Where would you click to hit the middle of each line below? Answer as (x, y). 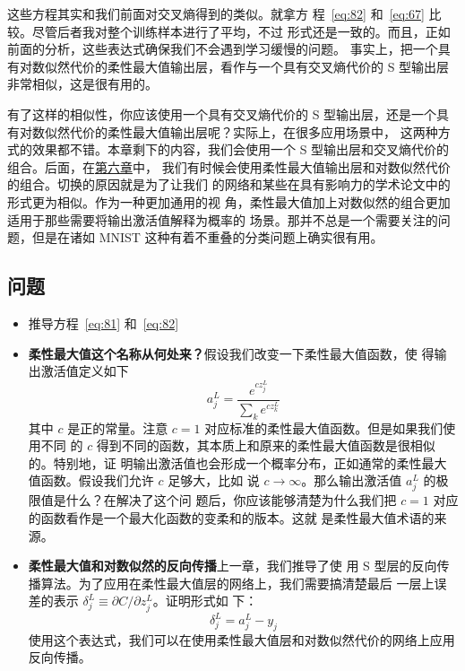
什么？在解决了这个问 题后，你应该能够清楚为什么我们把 (231, 500)
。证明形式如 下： (205, 601)
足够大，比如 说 (214, 480)
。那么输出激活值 (352, 480)
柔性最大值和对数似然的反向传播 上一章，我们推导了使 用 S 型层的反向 (232, 566)
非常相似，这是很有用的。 (82, 84)
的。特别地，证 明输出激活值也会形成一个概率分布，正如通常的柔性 (225, 462)
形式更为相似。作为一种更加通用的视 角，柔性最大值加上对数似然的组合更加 (229, 201)
